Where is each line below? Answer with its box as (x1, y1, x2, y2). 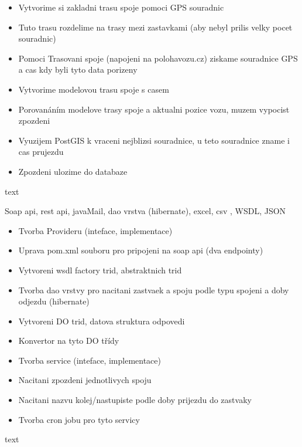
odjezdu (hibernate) (18, 295, 90, 307)
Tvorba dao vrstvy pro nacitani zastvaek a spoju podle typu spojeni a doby (18, 283, 289, 296)
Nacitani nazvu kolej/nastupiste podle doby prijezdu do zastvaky (18, 394, 252, 406)
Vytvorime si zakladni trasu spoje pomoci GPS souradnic (18, 1, 224, 13)
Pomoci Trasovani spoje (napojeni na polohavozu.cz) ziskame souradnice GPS (18, 52, 298, 64)
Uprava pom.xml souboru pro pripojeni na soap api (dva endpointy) (18, 244, 263, 256)
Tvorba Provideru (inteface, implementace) (18, 224, 173, 236)
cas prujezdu (18, 145, 64, 158)
